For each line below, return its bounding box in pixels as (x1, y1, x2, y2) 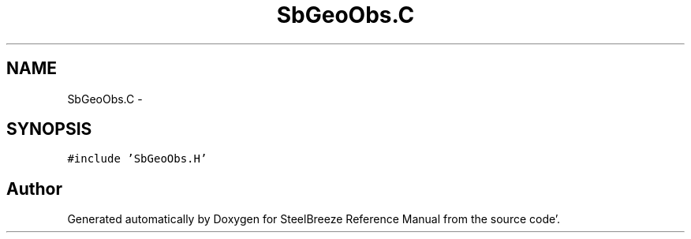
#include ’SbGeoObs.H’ (67, 152, 207, 166)
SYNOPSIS (6, 119, 92, 140)
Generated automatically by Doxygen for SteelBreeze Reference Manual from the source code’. (67, 212, 561, 226)
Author (6, 178, 62, 199)
